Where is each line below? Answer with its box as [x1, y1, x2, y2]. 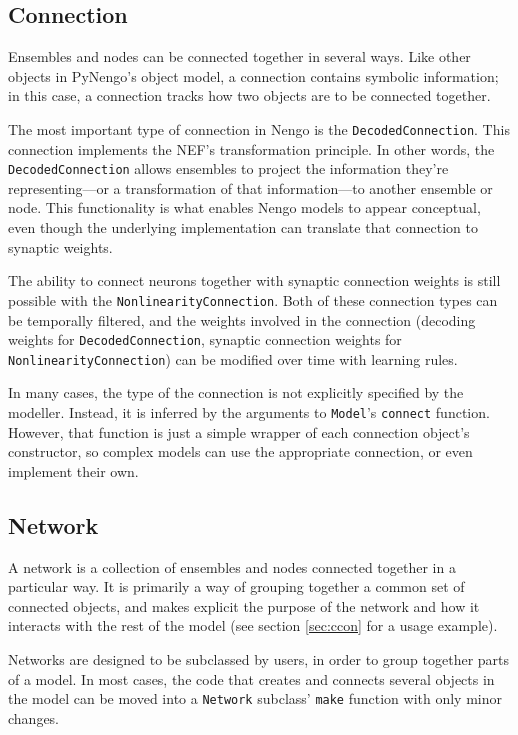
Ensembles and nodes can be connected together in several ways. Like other [8, 46, 471, 67]
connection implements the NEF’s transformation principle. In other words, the [8, 138, 495, 159]
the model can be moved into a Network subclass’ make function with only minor [8, 688, 502, 709]
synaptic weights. [8, 236, 113, 257]
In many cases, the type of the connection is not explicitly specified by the [8, 382, 464, 403]
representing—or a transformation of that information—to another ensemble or [8, 177, 493, 198]
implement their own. [8, 460, 139, 481]
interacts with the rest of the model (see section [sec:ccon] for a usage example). [8, 615, 498, 636]
